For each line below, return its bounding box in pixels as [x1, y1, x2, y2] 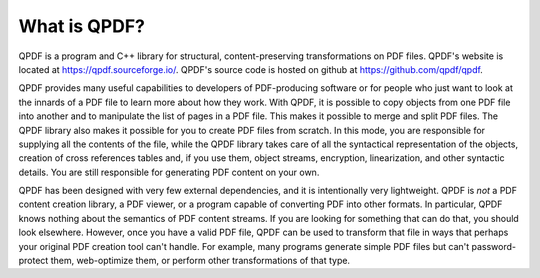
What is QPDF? [18, 15, 145, 37]
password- [471, 240, 517, 252]
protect [18, 255, 49, 267]
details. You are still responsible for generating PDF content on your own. [18, 166, 320, 178]
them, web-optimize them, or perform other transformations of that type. [50, 255, 350, 267]
